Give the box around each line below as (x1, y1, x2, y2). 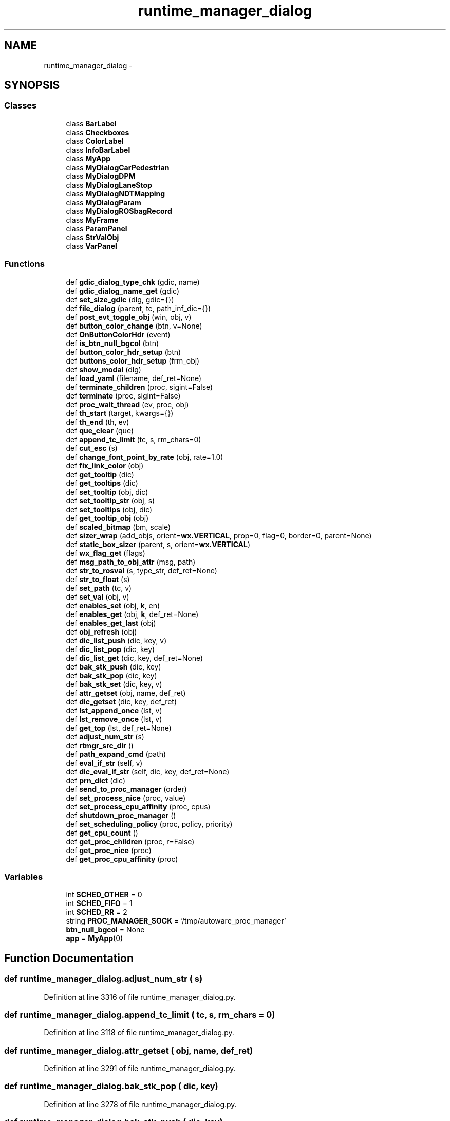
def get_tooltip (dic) (66, 469, 134, 479)
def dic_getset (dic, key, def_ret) (66, 697, 177, 706)
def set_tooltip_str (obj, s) (66, 496, 155, 505)
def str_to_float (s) (66, 574, 130, 584)
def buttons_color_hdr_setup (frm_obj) (66, 356, 200, 365)
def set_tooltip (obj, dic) (66, 487, 148, 496)
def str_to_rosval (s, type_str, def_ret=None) (66, 566, 217, 575)
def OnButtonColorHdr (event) (66, 330, 171, 339)
